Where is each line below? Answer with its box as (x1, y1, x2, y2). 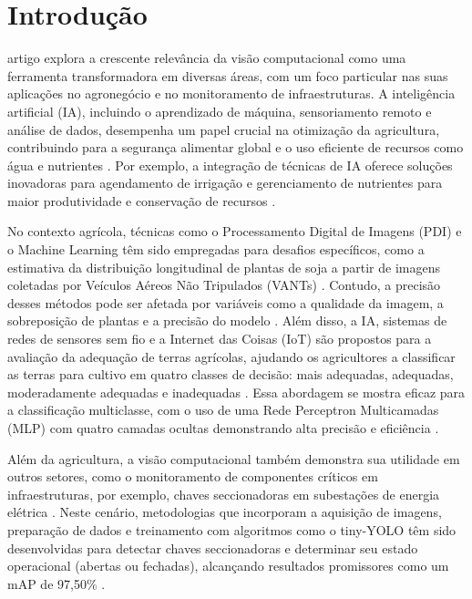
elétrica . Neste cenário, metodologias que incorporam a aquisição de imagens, (7, 502, 442, 522)
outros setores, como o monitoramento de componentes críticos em (7, 467, 378, 486)
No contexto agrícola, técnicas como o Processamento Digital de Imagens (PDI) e (7, 222, 462, 241)
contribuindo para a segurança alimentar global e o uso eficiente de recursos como (7, 138, 464, 157)
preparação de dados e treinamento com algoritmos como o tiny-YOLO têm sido (7, 520, 457, 539)
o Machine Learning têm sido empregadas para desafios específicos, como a (7, 240, 425, 259)
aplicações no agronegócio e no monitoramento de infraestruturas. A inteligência (7, 84, 456, 103)
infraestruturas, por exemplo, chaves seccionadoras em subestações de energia (7, 484, 440, 503)
